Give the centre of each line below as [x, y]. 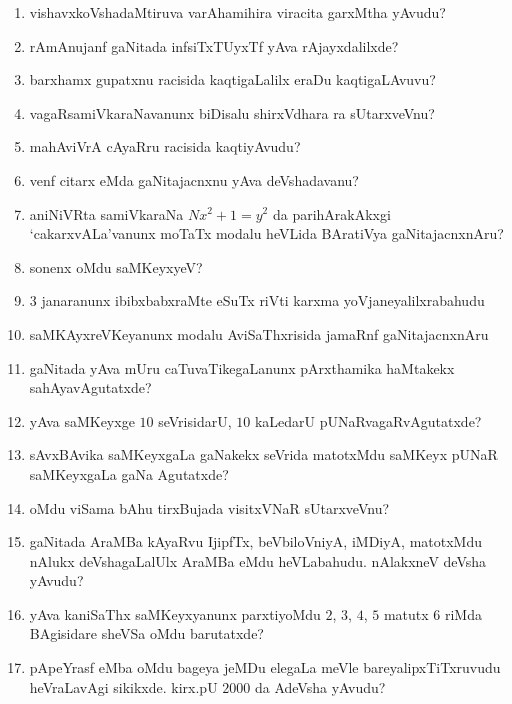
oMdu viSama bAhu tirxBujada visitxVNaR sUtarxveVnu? [209, 507]
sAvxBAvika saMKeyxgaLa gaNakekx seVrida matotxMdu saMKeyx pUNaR [263, 454]
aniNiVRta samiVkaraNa [106, 213]
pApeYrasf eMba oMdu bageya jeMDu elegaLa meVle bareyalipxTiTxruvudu [265, 667]
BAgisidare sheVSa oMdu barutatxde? [146, 633]
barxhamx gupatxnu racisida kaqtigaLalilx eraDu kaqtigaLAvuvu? [232, 79]
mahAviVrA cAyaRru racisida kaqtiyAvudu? [165, 146]
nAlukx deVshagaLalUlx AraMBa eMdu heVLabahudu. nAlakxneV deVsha [258, 560]
